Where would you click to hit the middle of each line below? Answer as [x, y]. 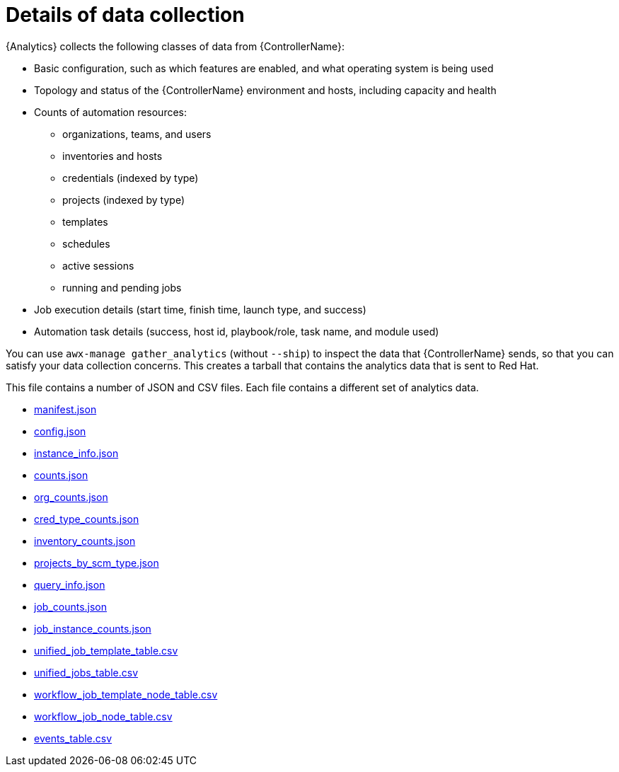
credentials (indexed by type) [131, 178]
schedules [86, 243]
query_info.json [70, 584]
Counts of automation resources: [111, 112]
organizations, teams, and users [137, 134]
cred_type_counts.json [87, 519]
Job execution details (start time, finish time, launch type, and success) [200, 309]
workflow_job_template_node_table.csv [126, 694]
